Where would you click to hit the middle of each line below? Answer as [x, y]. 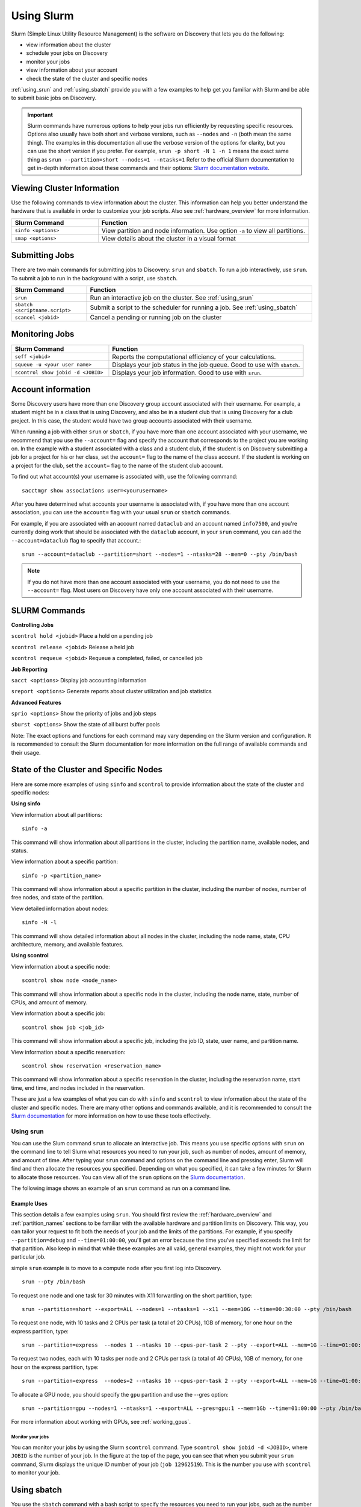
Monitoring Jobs [43, 334]
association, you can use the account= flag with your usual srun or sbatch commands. [121, 512]
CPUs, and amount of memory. [49, 1002]
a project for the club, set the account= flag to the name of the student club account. [117, 465]
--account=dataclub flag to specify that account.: [76, 540]
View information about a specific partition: [65, 861]
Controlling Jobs [32, 625]
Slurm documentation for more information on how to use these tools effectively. [111, 1116]
